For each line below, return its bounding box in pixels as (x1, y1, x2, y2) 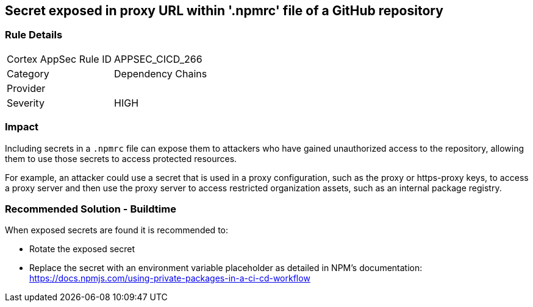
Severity (7, 96, 45, 109)
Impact (5, 121, 39, 133)
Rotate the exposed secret (29, 244, 135, 255)
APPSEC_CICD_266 (114, 52, 202, 65)
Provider (7, 82, 46, 94)
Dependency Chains (114, 67, 207, 80)
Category (7, 67, 49, 80)
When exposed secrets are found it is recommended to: (5, 225, 229, 236)
